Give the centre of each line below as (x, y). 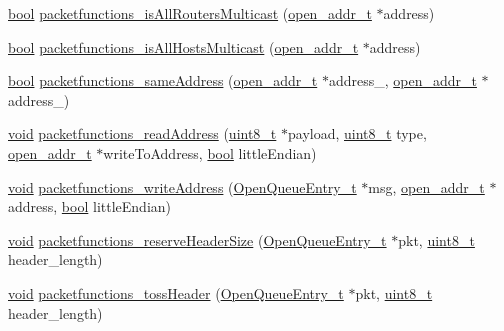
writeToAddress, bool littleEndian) (210, 152)
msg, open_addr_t (426, 186)
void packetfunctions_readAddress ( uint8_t (142, 133)
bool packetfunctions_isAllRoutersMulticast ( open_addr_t (190, 13)
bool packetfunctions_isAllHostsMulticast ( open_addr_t (183, 46)
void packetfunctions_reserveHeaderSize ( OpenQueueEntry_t (197, 239)
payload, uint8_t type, (357, 133)
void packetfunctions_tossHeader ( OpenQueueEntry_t (176, 292)
